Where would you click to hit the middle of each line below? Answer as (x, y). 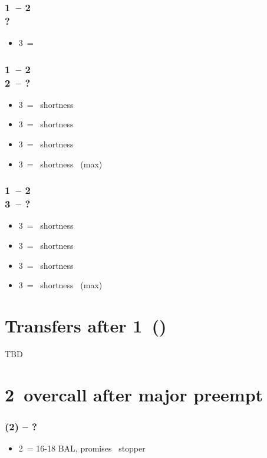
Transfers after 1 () (86, 325)
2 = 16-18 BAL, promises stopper (82, 448)
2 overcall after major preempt (134, 394)
